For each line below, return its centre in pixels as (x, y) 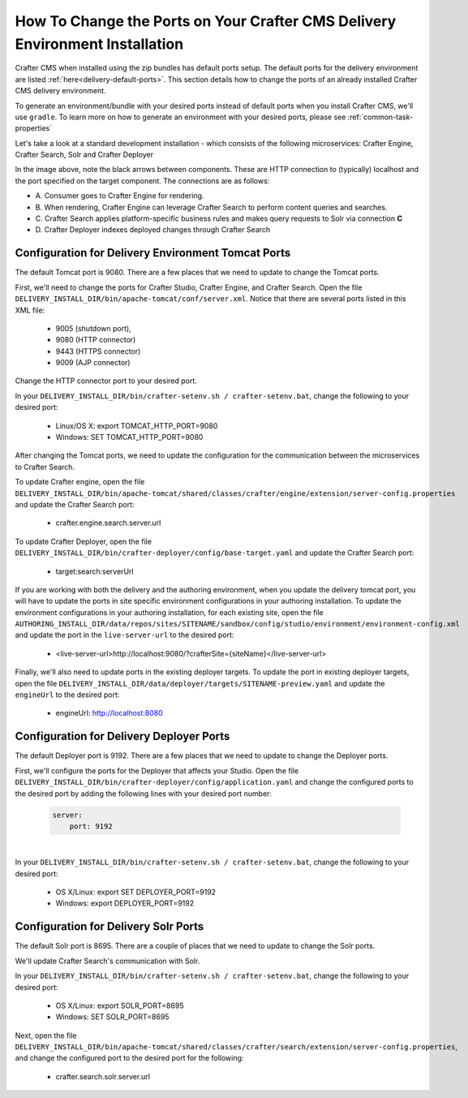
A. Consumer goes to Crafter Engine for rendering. (120, 196)
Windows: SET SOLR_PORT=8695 (112, 1017)
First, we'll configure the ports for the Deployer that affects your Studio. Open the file (157, 770)
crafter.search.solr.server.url (103, 1076)
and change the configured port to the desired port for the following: (129, 1058)
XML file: (30, 310)
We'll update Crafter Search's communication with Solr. (107, 961)
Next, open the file (46, 1036)
